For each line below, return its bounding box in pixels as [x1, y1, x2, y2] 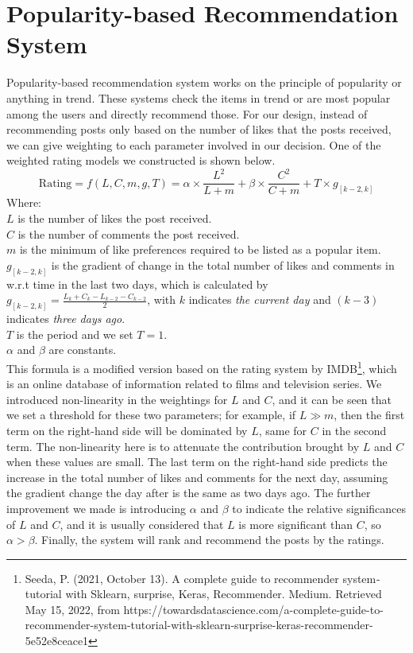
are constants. [48, 341, 117, 358]
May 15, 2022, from [25, 601, 120, 617]
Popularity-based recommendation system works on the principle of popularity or [6, 74, 402, 91]
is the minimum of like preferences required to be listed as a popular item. [19, 241, 381, 258]
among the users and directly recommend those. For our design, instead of [6, 105, 368, 122]
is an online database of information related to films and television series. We [6, 375, 382, 392]
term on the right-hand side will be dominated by [6, 422, 248, 438]
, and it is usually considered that [60, 515, 224, 532]
